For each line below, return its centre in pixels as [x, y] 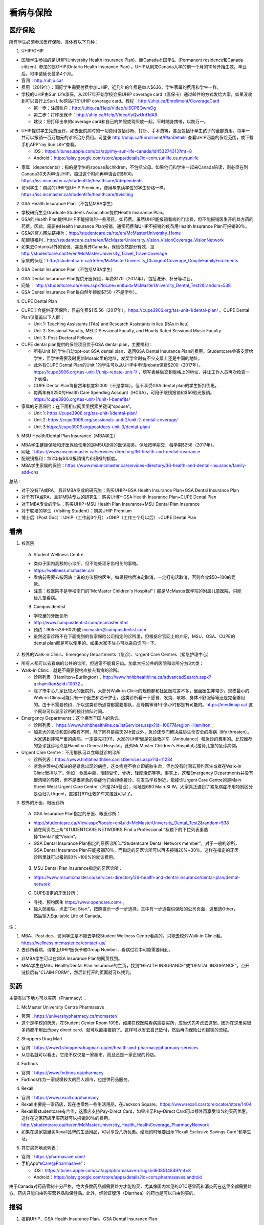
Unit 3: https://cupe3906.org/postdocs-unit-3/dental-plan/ [92, 427]
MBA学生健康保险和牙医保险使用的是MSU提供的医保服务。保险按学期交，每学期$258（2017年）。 [119, 445]
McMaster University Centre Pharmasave [63, 1007]
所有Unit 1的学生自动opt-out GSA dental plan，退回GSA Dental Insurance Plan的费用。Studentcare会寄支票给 [143, 351]
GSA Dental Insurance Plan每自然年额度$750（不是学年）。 [80, 292]
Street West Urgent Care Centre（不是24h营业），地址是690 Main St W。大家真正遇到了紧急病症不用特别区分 [143, 787]
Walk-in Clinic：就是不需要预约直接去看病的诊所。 [72, 670]
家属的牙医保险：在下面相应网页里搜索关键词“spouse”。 [78, 406]
